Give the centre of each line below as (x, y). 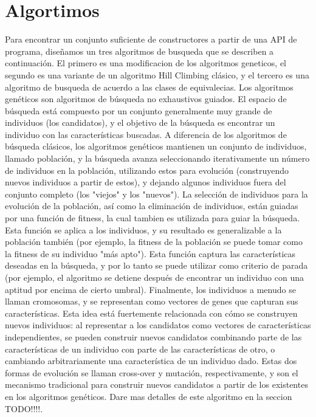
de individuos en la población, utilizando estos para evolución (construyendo (147, 170)
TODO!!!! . (24, 408)
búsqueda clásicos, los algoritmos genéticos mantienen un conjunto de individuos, (156, 146)
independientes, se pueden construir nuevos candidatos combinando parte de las (153, 336)
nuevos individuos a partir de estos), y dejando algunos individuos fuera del (146, 182)
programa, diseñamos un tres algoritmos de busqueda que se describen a (139, 51)
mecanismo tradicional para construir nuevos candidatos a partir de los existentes (156, 384)
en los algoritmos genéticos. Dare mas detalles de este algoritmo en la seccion (149, 396)
